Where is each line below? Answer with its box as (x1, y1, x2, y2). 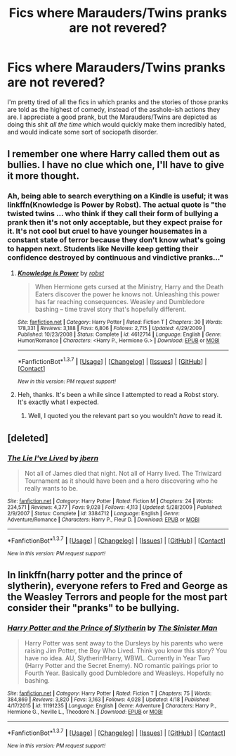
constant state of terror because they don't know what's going (7, 235, 226, 245)
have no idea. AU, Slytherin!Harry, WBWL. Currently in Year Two (24, 654, 211, 662)
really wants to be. (24, 484, 79, 492)
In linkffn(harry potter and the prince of (7, 569, 183, 581)
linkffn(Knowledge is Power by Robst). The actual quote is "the (7, 200, 227, 210)
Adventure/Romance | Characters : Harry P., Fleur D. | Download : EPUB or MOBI (7, 516, 200, 523)
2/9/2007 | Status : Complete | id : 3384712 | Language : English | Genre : (7, 510, 181, 517)
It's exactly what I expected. (17, 398, 100, 406)
